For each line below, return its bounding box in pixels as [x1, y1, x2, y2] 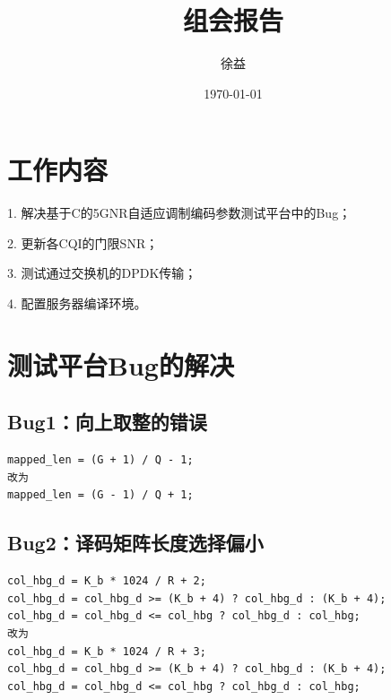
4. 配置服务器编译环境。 [7, 294, 147, 313]
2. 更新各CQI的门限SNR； [7, 233, 159, 252]
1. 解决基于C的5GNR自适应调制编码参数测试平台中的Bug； [7, 203, 352, 222]
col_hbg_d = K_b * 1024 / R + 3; [7, 644, 206, 658]
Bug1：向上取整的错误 [7, 408, 207, 436]
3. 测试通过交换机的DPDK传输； [7, 264, 197, 282]
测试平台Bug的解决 [7, 346, 234, 383]
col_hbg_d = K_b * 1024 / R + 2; [7, 575, 206, 588]
